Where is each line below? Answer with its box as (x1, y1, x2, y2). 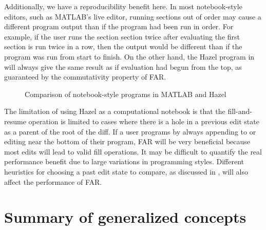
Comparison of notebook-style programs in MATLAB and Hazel (25, 88, 226, 99)
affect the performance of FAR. (4, 176, 102, 187)
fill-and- (227, 106, 252, 117)
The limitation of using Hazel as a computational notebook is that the (4, 106, 225, 117)
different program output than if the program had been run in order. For (4, 21, 234, 32)
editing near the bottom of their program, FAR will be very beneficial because (4, 136, 251, 147)
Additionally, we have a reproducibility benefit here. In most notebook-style (4, 1, 242, 11)
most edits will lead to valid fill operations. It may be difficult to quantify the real (4, 146, 262, 157)
